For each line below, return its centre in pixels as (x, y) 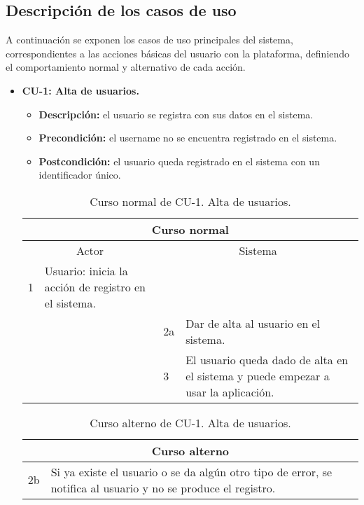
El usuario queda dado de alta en (267, 359)
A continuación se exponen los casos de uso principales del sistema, (149, 40)
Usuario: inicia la (86, 270)
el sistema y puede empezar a (258, 375)
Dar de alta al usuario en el (253, 323)
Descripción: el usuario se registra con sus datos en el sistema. (176, 114)
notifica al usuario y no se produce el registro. (163, 487)
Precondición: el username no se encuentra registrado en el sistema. (188, 138)
